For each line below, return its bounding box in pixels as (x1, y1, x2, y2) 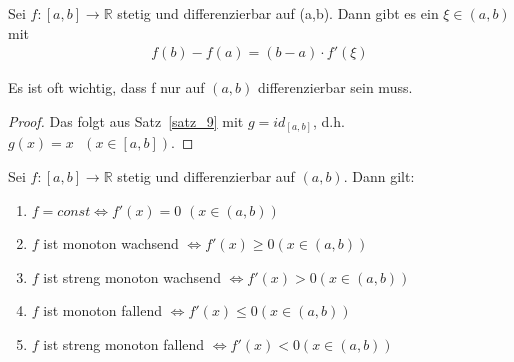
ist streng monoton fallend (43, 333, 205, 354)
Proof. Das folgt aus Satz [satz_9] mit (8, 110, 244, 131)
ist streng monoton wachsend (43, 266, 221, 287)
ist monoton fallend (43, 300, 163, 321)
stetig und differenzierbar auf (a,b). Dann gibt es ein (117, 3, 439, 23)
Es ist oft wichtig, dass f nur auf (8, 77, 205, 98)
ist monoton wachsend (43, 233, 179, 254)
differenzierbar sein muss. (258, 77, 413, 98)
